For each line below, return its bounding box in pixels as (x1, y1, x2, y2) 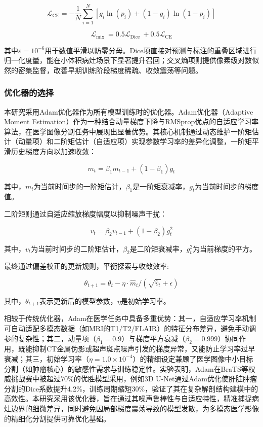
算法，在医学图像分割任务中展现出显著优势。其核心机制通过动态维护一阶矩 (4, 126, 252, 136)
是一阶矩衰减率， (133, 181, 190, 191)
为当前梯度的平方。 (193, 243, 257, 254)
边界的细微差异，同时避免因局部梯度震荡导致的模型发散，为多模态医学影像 (11, 403, 259, 413)
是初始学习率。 (120, 295, 170, 306)
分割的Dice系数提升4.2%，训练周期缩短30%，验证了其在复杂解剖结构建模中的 (4, 383, 258, 394)
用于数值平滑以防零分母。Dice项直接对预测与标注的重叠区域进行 (45, 45, 257, 55)
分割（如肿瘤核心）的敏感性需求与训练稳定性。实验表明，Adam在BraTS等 (4, 363, 248, 374)
